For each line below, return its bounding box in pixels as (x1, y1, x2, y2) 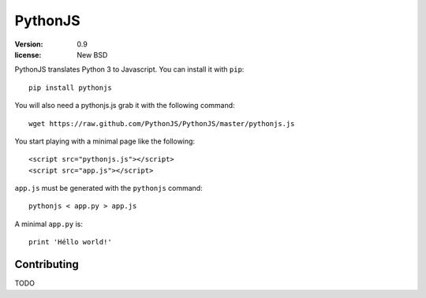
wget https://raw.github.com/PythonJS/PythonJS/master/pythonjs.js (28, 119, 295, 128)
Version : (14, 39, 43, 49)
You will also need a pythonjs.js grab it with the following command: (14, 101, 236, 110)
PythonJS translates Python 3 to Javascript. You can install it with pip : (14, 65, 245, 74)
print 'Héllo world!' (28, 237, 112, 247)
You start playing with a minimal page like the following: (14, 136, 196, 146)
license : (14, 50, 42, 59)
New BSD (77, 50, 108, 59)
